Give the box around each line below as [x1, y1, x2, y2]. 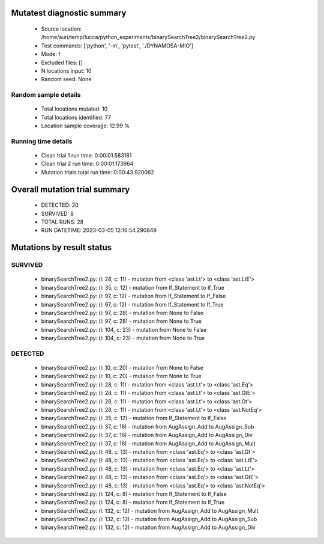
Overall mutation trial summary [11, 184, 130, 195]
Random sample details [11, 91, 81, 99]
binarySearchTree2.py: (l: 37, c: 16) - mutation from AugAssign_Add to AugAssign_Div [41, 432, 253, 439]
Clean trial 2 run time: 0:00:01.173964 [41, 160, 134, 168]
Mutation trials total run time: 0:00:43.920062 [41, 168, 154, 176]
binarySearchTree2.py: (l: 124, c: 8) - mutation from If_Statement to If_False [41, 490, 227, 497]
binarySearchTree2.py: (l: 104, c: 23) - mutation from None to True [41, 334, 205, 342]
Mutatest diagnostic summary [11, 8, 127, 18]
